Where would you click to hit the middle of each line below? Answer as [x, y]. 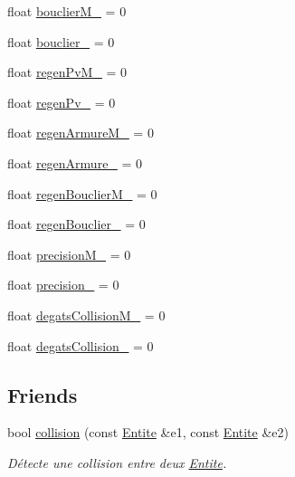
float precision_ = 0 [63, 285]
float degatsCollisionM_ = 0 [86, 315]
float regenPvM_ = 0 [67, 72]
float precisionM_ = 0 [69, 254]
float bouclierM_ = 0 [67, 11]
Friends [43, 394]
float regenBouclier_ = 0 [76, 224]
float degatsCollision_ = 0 [81, 345]
